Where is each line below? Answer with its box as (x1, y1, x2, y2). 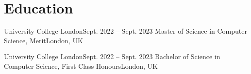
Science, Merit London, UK (4, 35, 83, 45)
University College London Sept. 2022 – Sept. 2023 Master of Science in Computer (4, 26, 247, 36)
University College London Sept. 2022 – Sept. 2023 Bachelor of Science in (4, 51, 220, 62)
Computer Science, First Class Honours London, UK (4, 61, 158, 71)
